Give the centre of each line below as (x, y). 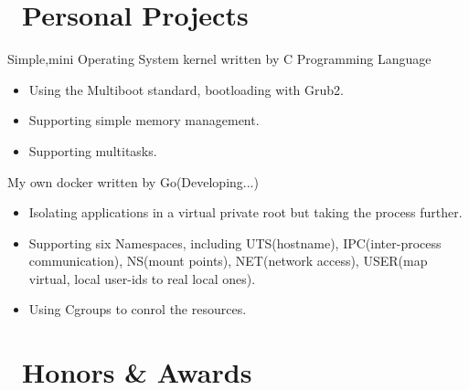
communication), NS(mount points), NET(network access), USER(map (228, 261)
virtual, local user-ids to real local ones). (142, 278)
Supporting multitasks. (93, 150)
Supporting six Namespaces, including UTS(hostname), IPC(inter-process (235, 242)
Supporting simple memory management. (144, 120)
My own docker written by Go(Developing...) (133, 181)
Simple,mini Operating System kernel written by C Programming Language (219, 59)
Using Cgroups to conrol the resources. (138, 309)
